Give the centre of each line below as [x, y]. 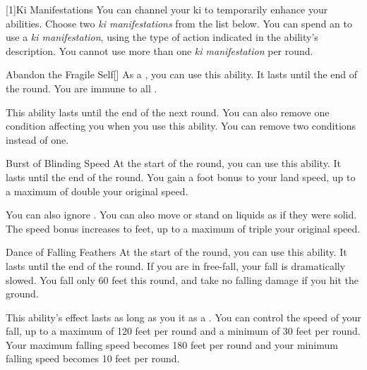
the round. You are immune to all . [82, 88]
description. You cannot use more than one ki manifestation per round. [160, 50]
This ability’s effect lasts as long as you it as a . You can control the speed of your [183, 317]
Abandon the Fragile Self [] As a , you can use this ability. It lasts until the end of [182, 74]
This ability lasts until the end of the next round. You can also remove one [168, 112]
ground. [22, 294]
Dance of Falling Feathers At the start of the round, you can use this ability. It [176, 252]
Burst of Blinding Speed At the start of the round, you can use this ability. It [173, 163]
